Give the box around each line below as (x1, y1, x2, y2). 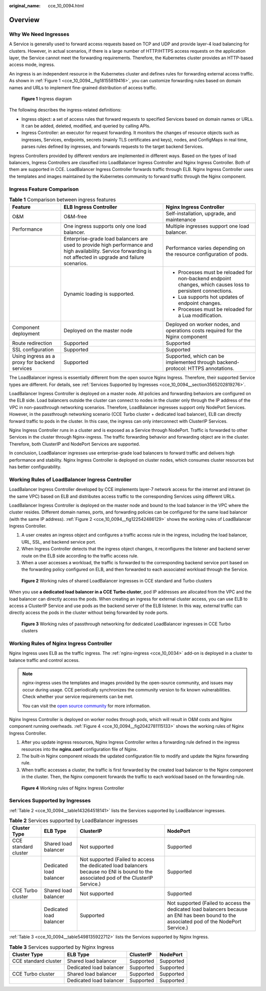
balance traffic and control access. (9, 657, 80, 663)
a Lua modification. (178, 312, 223, 319)
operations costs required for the (166, 327, 242, 334)
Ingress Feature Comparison (9, 185, 79, 192)
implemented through (166, 359, 216, 366)
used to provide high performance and (64, 241, 153, 248)
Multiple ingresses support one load (166, 223, 250, 230)
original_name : (9, 3, 41, 8)
